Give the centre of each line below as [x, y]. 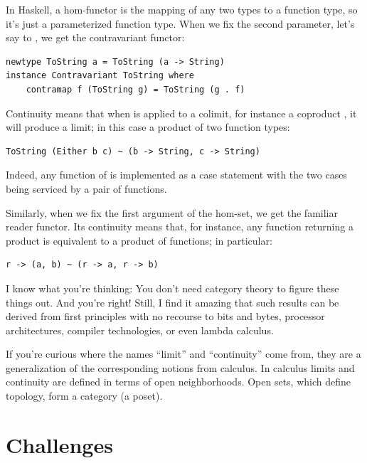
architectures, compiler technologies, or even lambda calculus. [140, 330]
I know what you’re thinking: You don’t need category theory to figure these [172, 288]
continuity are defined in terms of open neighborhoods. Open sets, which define [179, 382]
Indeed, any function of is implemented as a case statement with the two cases [176, 175]
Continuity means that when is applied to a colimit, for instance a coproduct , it [181, 113]
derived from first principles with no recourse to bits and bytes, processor [165, 316]
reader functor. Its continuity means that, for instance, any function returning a [180, 227]
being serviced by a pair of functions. [86, 188]
